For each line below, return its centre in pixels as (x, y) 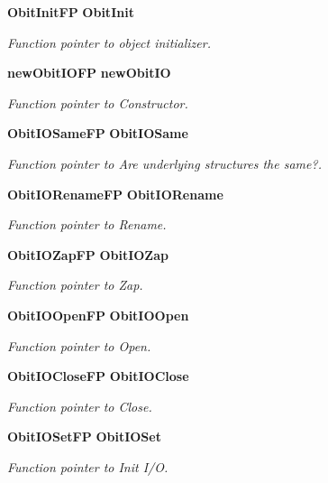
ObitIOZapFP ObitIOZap (88, 254)
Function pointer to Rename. (87, 224)
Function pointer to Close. (80, 406)
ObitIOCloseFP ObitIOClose (98, 376)
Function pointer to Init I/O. (88, 466)
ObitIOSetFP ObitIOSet (84, 437)
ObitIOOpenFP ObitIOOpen (98, 315)
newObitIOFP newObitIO (89, 73)
